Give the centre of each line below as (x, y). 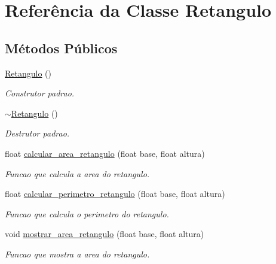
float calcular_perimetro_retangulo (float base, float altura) (115, 194)
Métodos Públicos (61, 48)
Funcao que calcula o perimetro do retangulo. (87, 213)
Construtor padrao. (40, 93)
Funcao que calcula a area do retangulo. (77, 173)
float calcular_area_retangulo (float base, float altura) (105, 153)
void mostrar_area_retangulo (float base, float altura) (105, 234)
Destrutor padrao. (37, 133)
